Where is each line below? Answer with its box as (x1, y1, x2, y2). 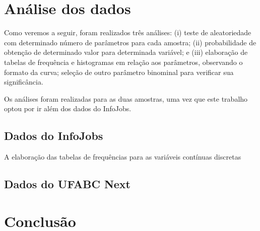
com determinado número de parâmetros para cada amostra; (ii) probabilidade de (4, 37, 256, 47)
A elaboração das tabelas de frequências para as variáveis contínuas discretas (4, 151, 241, 162)
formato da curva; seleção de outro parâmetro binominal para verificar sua (4, 66, 234, 77)
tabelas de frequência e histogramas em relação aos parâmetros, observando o (4, 56, 243, 67)
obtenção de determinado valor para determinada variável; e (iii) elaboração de (4, 47, 248, 57)
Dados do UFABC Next (4, 176, 131, 192)
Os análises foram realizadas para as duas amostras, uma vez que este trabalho (4, 93, 248, 104)
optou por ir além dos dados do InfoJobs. (4, 103, 132, 114)
